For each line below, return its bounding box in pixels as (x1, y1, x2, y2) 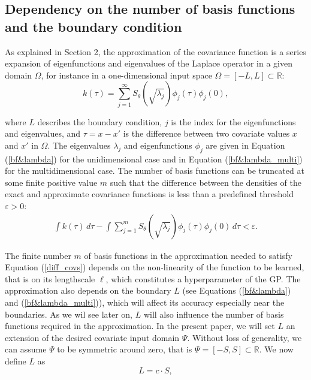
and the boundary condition (5, 17, 182, 35)
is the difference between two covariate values (123, 127, 290, 140)
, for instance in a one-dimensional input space (41, 68, 212, 81)
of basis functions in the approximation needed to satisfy (84, 249, 292, 261)
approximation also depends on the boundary (5, 284, 171, 297)
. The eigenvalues (47, 138, 111, 151)
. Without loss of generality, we (187, 331, 302, 343)
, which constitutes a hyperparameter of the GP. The (105, 272, 301, 285)
